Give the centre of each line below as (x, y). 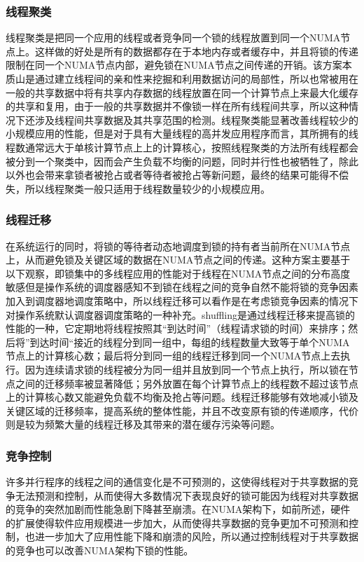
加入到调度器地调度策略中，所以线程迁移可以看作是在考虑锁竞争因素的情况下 (182, 300)
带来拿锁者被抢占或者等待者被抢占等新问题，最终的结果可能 (182, 175)
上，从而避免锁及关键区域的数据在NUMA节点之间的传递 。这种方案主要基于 (178, 260)
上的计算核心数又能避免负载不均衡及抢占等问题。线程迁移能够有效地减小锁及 (182, 397)
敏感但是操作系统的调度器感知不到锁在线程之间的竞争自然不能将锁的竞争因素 (182, 287)
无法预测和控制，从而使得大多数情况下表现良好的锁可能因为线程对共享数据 (187, 495)
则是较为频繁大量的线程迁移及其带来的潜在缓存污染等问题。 (143, 424)
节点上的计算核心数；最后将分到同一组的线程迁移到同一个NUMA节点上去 (173, 356)
